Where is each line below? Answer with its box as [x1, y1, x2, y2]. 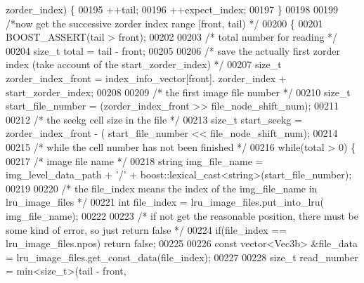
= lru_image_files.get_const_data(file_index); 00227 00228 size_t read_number [6, 249, 358, 264]
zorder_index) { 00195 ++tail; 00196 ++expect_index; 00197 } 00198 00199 [6, 2, 338, 16]
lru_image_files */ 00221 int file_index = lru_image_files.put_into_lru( [6, 195, 325, 209]
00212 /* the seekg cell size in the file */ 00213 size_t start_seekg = [6, 112, 302, 126]
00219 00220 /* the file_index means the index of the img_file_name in [6, 180, 318, 195]
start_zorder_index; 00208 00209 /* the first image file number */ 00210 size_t [6, 84, 351, 99]
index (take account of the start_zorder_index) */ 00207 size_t [6, 57, 282, 72]
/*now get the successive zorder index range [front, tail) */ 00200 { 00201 [6, 15, 323, 30]
